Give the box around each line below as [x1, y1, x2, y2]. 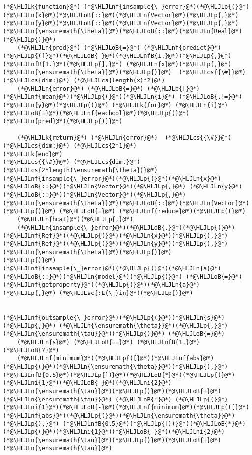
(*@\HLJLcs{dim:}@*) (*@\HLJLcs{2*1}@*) [3, 142, 137, 150]
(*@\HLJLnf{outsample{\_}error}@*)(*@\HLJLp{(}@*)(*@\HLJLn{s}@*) [3, 314, 225, 321]
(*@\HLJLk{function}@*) [3, 3, 81, 10]
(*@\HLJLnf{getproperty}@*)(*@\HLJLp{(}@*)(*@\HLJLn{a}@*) [3, 281, 200, 289]
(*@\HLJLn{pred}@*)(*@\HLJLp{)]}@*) [3, 118, 123, 125]
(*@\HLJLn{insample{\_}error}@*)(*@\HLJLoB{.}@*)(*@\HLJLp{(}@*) [17, 224, 235, 231]
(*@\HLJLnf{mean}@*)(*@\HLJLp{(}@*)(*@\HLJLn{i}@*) [3, 93, 175, 101]
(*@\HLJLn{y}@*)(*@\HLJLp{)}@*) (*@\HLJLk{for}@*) [3, 101, 172, 108]
